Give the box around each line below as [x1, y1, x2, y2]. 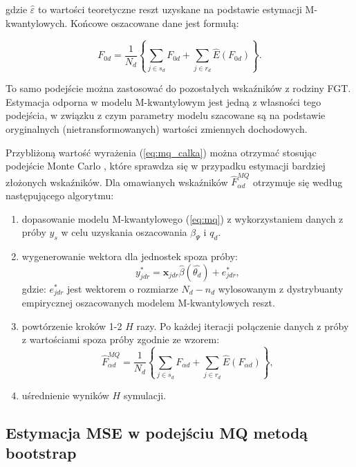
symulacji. [123, 387, 167, 402]
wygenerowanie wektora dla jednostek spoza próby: [21, 249, 238, 264]
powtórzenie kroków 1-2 [21, 318, 122, 333]
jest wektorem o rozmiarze [67, 281, 178, 295]
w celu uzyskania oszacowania [61, 225, 187, 239]
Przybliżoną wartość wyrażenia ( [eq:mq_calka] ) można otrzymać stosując [6, 145, 317, 159]
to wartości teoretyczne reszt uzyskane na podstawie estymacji [37, 2, 302, 16]
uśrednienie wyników [21, 387, 109, 402]
